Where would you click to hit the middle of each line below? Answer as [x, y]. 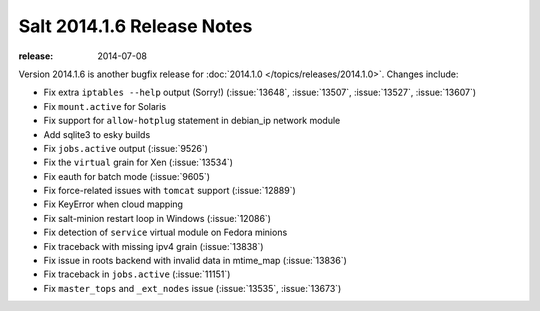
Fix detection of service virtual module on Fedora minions [165, 232]
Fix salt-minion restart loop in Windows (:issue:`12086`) [157, 218]
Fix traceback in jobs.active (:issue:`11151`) [137, 274]
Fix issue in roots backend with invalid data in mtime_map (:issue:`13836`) [195, 261]
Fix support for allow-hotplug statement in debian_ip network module [192, 121]
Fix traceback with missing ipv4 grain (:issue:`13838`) [153, 246]
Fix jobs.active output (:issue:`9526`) [126, 148]
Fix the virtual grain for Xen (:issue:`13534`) [138, 162]
